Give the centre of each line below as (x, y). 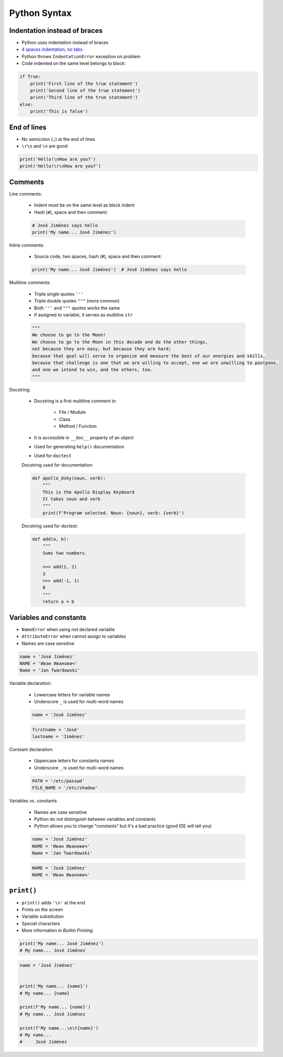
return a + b (58, 602)
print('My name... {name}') (54, 986)
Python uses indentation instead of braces (65, 43)
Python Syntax (40, 13)
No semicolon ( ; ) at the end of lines (58, 139)
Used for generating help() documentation (79, 447)
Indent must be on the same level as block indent (84, 205)
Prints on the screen (42, 909)
